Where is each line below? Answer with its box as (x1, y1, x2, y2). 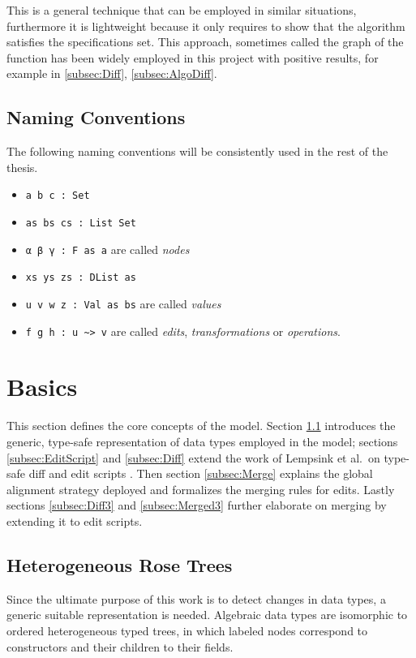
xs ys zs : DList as (25, 272, 136, 284)
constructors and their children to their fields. (6, 638, 234, 655)
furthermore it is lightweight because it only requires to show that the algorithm (6, 17, 405, 34)
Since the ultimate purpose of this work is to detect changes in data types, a (6, 590, 386, 607)
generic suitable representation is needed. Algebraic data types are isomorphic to (6, 606, 408, 623)
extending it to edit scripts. (6, 512, 143, 529)
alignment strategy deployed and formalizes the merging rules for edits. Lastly (6, 480, 395, 497)
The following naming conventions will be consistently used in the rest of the (6, 143, 388, 160)
